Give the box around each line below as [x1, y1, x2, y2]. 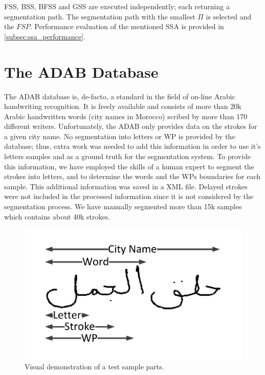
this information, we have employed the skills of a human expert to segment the [4, 161, 254, 171]
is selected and [206, 11, 252, 21]
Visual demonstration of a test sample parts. [25, 361, 164, 372]
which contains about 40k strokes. [4, 211, 111, 222]
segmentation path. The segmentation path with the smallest [4, 11, 195, 21]
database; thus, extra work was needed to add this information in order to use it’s [4, 141, 261, 151]
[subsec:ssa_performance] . [4, 31, 85, 41]
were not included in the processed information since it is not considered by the [4, 191, 254, 202]
